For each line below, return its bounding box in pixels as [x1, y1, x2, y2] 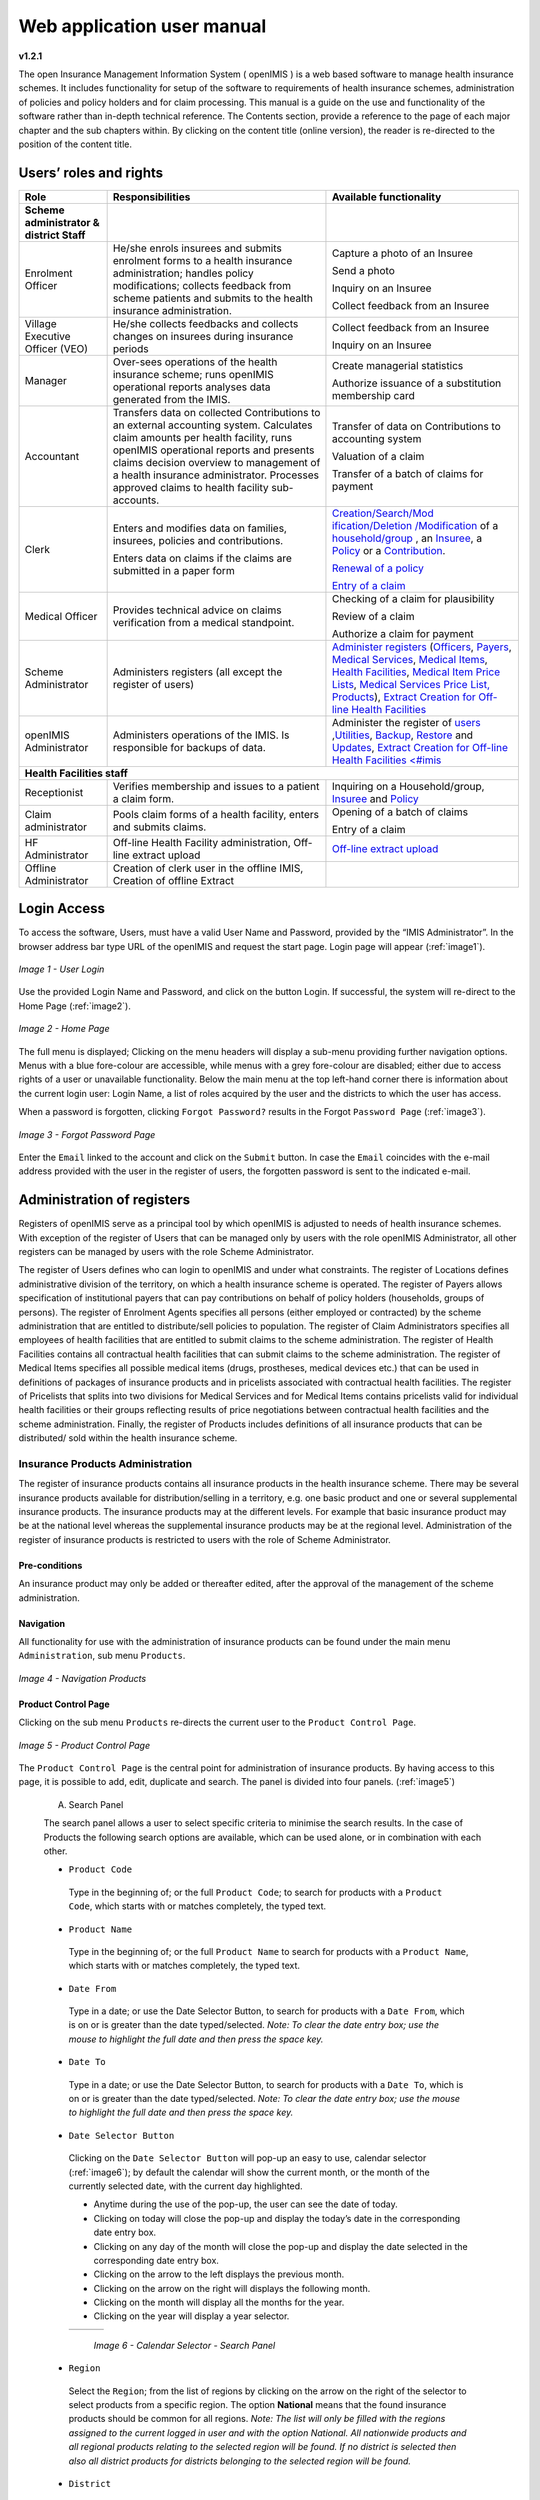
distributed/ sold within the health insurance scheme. [18, 1432, 238, 1444]
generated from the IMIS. [112, 392, 231, 406]
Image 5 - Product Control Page [18, 1739, 150, 1751]
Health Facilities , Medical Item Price [331, 665, 500, 679]
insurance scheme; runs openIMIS [112, 367, 274, 381]
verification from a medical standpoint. [112, 615, 295, 629]
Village [24, 316, 57, 330]
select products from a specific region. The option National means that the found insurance [68, 2399, 447, 2411]
